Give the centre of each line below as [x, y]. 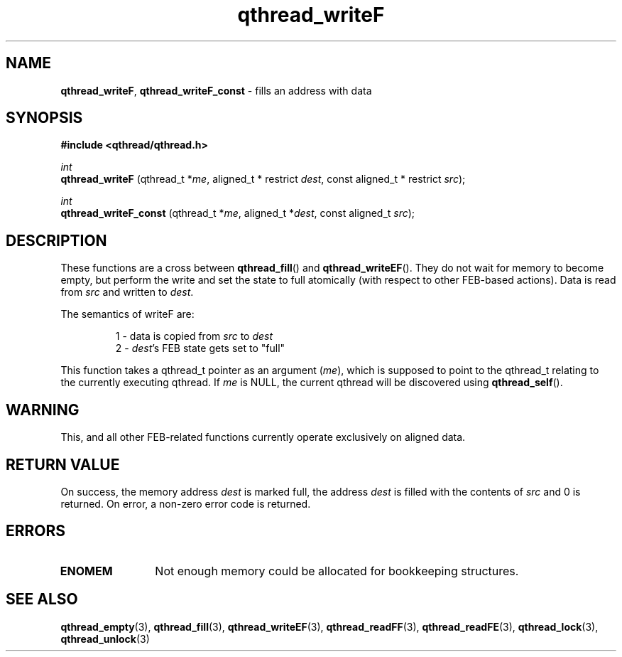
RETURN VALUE [63, 464]
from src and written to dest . [127, 292]
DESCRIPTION [56, 240]
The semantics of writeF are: [127, 314]
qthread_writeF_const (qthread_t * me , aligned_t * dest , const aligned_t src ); [238, 213]
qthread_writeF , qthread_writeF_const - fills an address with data [216, 90]
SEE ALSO [42, 599]
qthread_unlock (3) [105, 639]
